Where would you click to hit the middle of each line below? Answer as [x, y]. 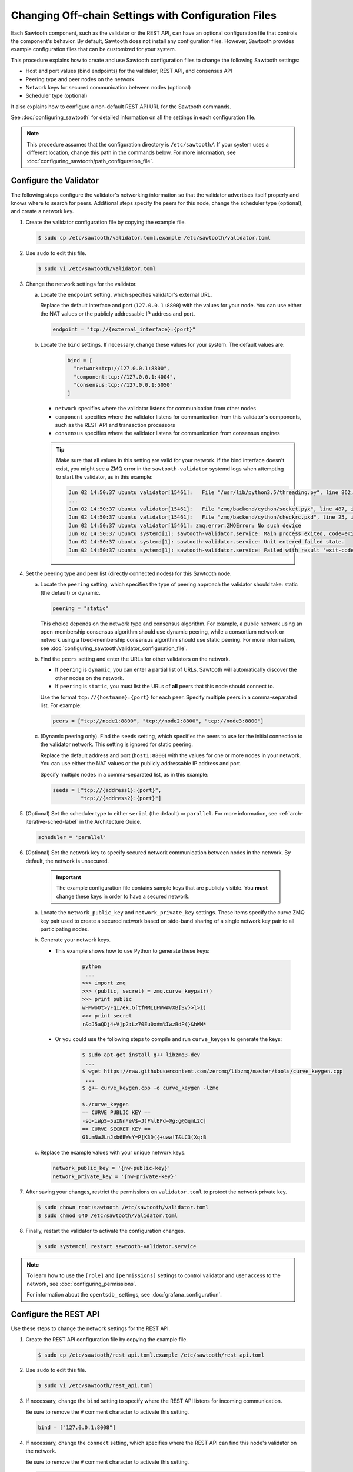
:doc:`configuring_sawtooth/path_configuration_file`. [90, 161]
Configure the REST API [55, 1314]
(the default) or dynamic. [71, 592]
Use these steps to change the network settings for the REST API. [91, 1328]
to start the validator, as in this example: [104, 477]
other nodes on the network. [89, 678]
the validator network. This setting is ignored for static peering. [117, 744]
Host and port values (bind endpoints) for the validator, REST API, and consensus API [129, 71]
